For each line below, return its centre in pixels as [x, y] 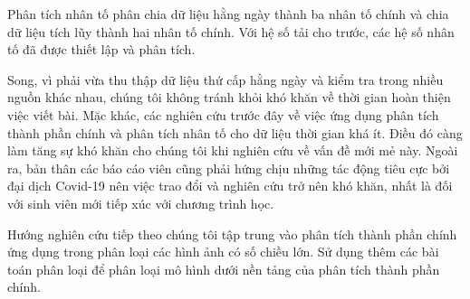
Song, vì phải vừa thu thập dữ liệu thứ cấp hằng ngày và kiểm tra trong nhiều [225, 79]
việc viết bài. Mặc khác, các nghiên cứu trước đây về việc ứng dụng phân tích [223, 114]
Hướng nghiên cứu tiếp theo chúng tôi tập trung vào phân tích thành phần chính [232, 234]
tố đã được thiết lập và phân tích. [101, 49]
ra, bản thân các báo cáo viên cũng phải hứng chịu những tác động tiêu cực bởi [229, 168]
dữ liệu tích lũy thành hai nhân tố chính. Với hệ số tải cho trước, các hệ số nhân [231, 31]
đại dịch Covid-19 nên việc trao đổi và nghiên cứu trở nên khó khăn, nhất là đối [230, 186]
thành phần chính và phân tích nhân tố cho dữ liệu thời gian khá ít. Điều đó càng [235, 132]
